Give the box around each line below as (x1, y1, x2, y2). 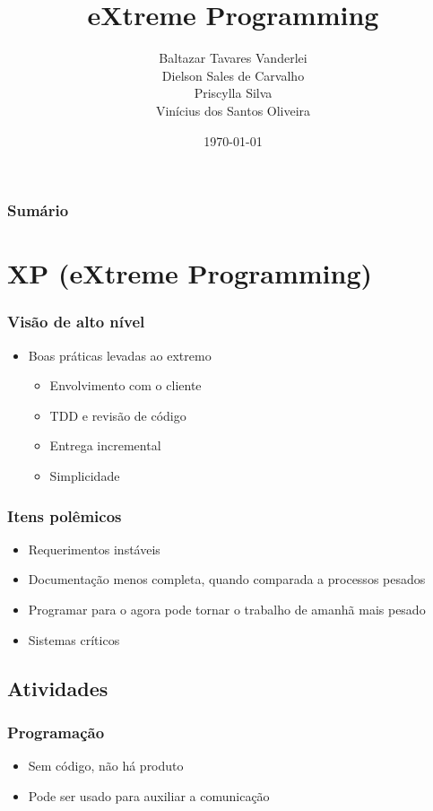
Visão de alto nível (7, 310, 145, 333)
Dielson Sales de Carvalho (161, 65, 305, 84)
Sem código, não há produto (28, 756, 184, 775)
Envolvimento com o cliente (49, 376, 202, 395)
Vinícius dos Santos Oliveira (155, 100, 311, 119)
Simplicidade (49, 466, 120, 484)
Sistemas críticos (28, 630, 120, 649)
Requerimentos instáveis (28, 539, 160, 558)
